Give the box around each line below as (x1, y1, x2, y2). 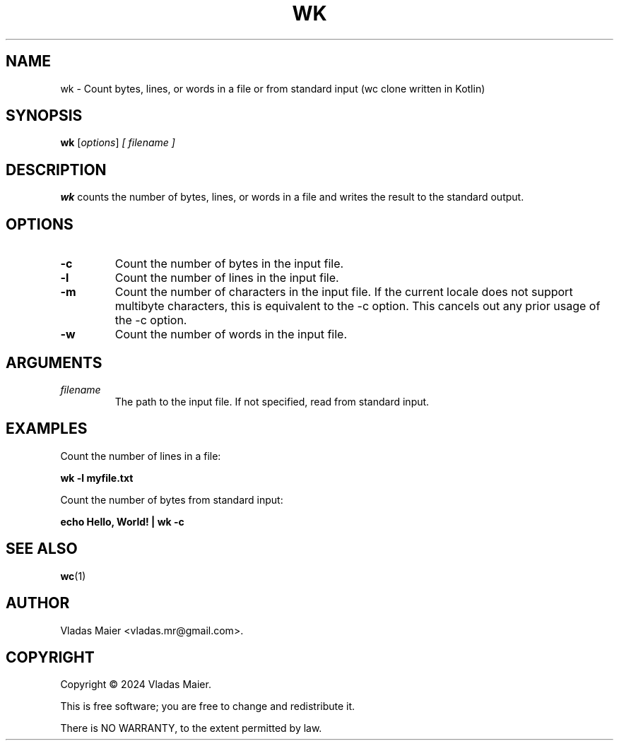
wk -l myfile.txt (60, 471, 134, 484)
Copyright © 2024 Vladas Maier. (60, 678, 211, 691)
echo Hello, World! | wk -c (60, 515, 184, 528)
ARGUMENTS (6, 353, 102, 372)
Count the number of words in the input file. (114, 327, 348, 342)
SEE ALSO (6, 540, 78, 558)
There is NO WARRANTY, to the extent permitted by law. (60, 722, 322, 735)
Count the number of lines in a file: (60, 449, 221, 462)
